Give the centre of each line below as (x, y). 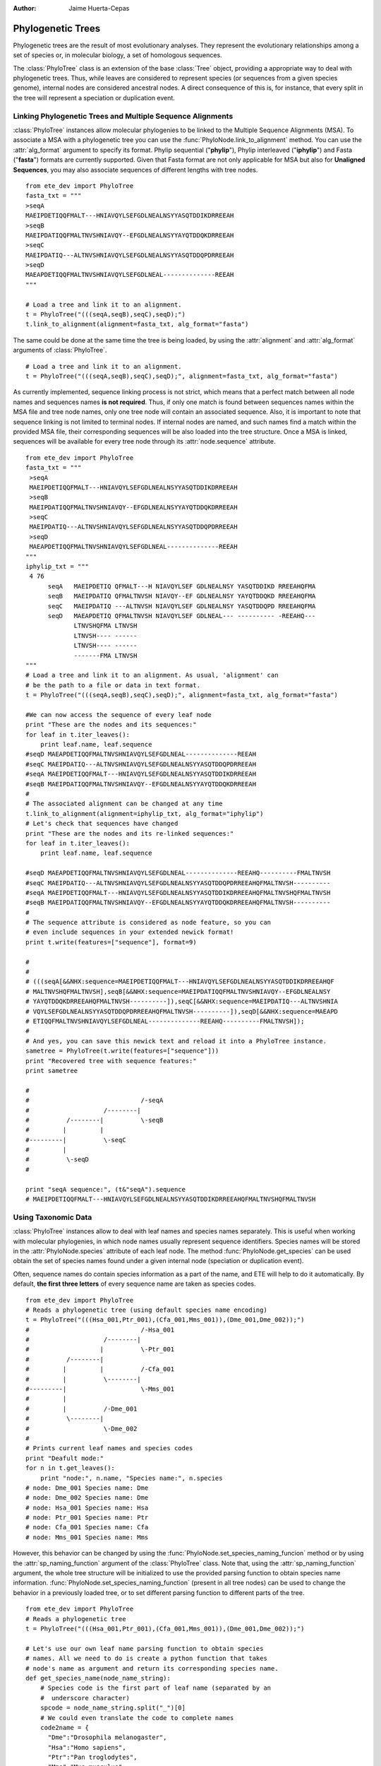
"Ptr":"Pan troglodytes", (92, 1758)
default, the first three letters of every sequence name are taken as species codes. (135, 1284)
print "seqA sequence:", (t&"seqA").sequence (106, 1189)
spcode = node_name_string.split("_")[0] (113, 1708)
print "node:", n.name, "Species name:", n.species (131, 1478)
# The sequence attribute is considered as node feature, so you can (149, 923)
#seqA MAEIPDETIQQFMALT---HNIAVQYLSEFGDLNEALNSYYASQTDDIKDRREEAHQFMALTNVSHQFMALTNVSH (178, 893)
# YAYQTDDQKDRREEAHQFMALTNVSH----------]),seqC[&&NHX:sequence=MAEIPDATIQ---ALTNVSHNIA (182, 1002)
